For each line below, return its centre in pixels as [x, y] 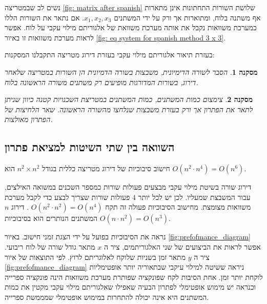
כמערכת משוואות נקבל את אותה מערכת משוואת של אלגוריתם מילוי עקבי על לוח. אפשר [131, 27]
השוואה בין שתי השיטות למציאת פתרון [90, 147]
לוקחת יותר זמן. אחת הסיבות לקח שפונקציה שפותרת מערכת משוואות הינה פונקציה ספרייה [134, 277]
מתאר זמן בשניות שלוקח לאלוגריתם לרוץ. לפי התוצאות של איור [95, 257]
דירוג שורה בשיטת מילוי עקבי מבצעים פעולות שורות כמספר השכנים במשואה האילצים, [128, 187]
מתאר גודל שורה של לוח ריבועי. [50, 246]
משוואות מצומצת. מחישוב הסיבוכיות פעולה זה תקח [178, 207]
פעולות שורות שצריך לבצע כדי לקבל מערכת [67, 197]
